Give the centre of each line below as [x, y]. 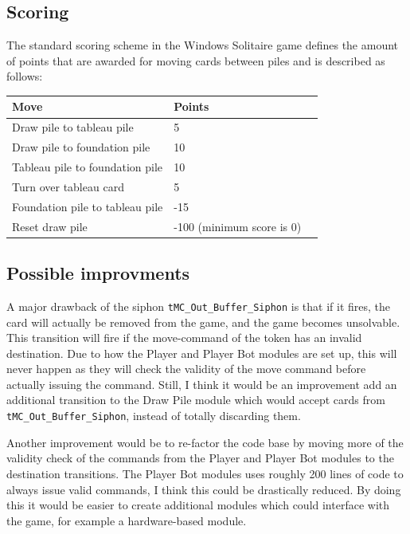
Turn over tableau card [68, 186]
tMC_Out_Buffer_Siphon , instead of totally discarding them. [154, 416]
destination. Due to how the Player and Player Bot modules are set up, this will [202, 353]
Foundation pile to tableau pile [88, 206]
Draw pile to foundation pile [81, 147]
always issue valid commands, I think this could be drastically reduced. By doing [204, 489]
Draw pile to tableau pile [73, 127]
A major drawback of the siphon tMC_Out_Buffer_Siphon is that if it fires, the [199, 306]
